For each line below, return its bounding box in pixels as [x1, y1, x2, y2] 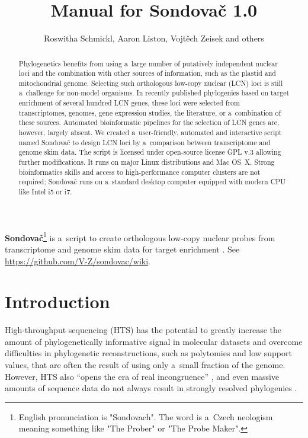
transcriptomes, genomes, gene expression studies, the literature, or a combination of [18, 107, 281, 117]
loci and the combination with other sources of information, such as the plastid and [18, 68, 276, 78]
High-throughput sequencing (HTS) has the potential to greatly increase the [5, 324, 282, 336]
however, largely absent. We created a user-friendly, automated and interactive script [18, 127, 282, 138]
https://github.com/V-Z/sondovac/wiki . [5, 254, 150, 267]
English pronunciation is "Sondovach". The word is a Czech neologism [18, 410, 273, 423]
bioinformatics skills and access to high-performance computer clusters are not [18, 167, 261, 177]
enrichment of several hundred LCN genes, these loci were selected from [18, 98, 240, 108]
